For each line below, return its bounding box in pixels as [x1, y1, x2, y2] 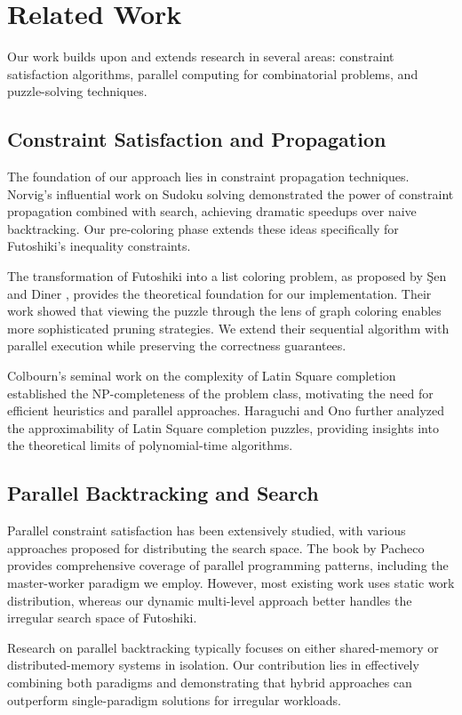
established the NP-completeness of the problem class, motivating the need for [7, 383, 434, 402]
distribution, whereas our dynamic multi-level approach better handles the [7, 590, 412, 609]
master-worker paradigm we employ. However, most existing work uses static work [7, 574, 455, 591]
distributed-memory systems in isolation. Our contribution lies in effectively [7, 655, 419, 674]
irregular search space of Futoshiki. [7, 608, 197, 627]
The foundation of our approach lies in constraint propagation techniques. [7, 167, 410, 186]
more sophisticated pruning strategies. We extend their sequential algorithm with [7, 318, 450, 337]
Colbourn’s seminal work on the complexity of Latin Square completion [7, 366, 396, 385]
